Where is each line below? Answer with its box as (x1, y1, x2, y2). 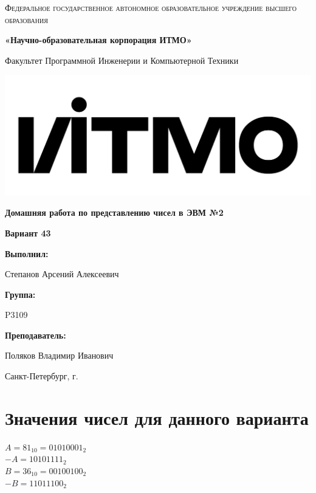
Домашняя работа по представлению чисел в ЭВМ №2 (5, 206, 224, 219)
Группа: (5, 288, 36, 300)
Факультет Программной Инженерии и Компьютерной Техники (5, 53, 239, 66)
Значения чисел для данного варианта (5, 405, 309, 430)
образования (5, 13, 48, 26)
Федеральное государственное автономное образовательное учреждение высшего (5, 1, 297, 13)
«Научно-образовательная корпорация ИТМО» (5, 33, 192, 46)
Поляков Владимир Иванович (5, 349, 114, 362)
